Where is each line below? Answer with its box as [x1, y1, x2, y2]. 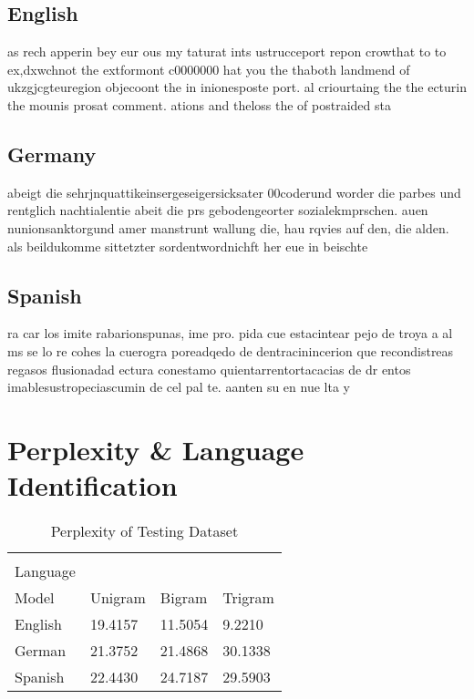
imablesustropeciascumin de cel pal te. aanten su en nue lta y [7, 377, 350, 396]
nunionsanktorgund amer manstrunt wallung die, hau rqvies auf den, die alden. [7, 218, 449, 237]
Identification [7, 467, 178, 504]
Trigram [222, 587, 274, 609]
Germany [7, 139, 97, 168]
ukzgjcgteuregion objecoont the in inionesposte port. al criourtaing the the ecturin [7, 77, 468, 97]
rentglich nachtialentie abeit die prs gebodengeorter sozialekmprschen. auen [7, 200, 428, 220]
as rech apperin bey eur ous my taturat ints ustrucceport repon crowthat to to [7, 42, 447, 61]
